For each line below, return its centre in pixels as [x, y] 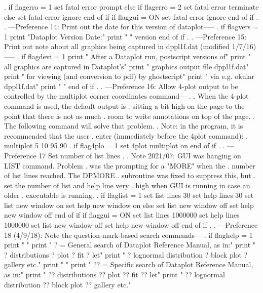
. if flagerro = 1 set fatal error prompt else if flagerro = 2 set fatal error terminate [131, 7]
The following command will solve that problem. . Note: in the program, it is [124, 126]
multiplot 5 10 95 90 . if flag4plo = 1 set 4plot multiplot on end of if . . [115, 145]
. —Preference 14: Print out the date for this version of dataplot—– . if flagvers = [131, 27]
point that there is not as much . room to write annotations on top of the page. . [130, 116]
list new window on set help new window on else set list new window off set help [129, 205]
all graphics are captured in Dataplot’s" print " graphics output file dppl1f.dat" [126, 66]
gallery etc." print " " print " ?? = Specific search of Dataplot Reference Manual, [129, 264]
